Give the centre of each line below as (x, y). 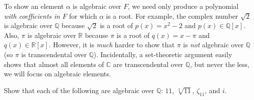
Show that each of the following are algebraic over (79, 90)
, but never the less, (220, 64)
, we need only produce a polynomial (183, 6)
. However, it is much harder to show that (112, 45)
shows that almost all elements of (54, 64)
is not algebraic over (213, 45)
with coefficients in (32, 16)
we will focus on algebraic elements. (57, 74)
